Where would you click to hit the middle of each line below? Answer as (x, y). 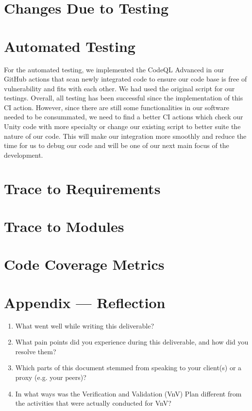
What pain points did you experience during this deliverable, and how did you (132, 342)
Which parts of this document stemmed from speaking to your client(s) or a (128, 368)
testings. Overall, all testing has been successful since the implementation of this (124, 98)
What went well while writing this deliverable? (85, 325)
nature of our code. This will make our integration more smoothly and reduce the (125, 136)
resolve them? (36, 351)
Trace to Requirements (82, 188)
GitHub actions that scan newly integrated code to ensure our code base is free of (126, 79)
